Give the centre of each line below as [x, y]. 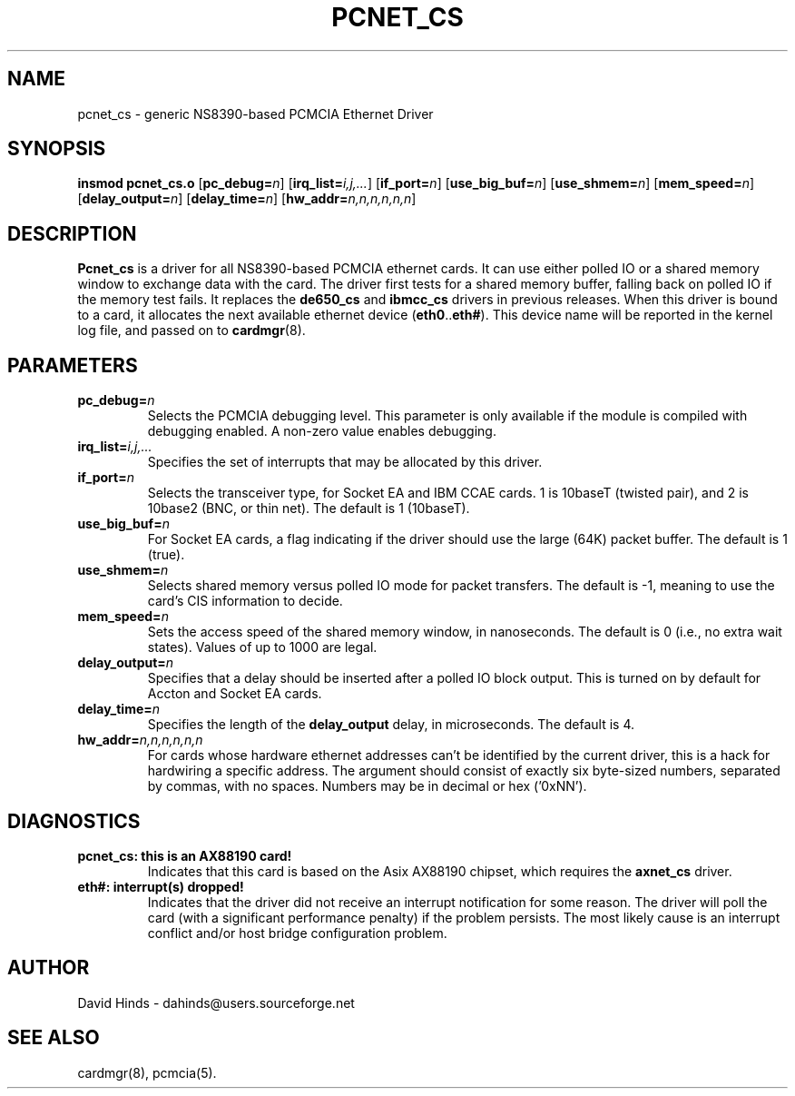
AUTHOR [49, 968]
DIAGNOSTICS [74, 821]
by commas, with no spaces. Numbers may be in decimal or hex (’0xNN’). [367, 786]
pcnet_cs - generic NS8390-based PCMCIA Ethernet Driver [255, 114]
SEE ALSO [54, 1038]
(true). [166, 555]
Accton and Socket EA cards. [235, 694]
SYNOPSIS [57, 149]
